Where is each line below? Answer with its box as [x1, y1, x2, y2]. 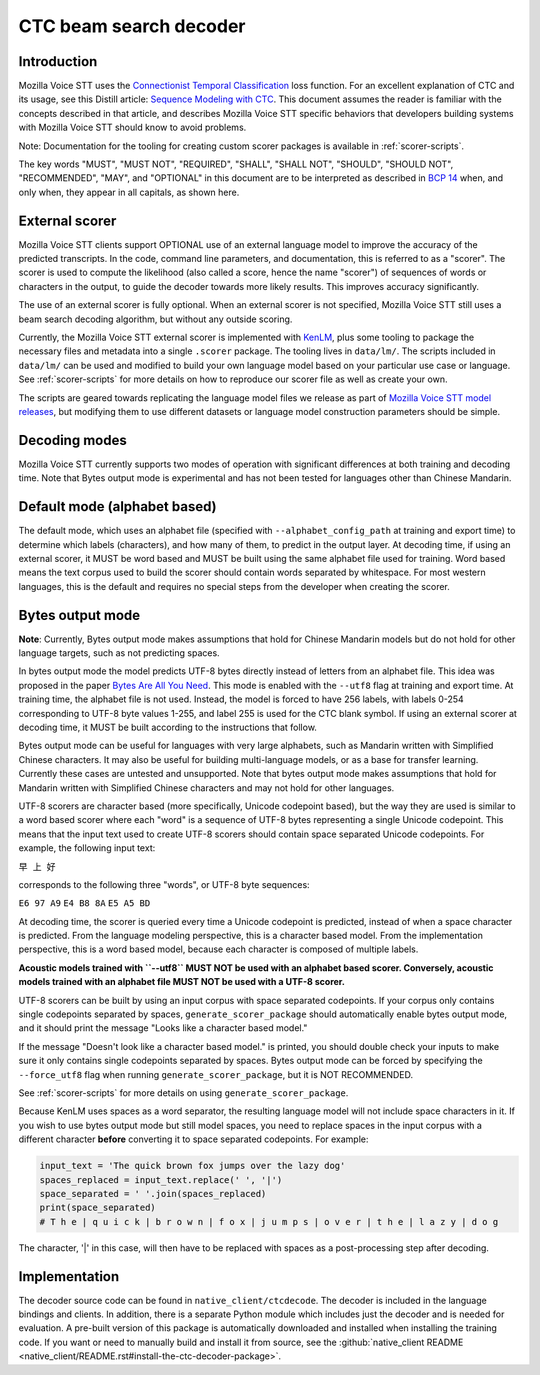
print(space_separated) [39, 1202, 157, 1214]
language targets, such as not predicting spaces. [18, 647, 220, 659]
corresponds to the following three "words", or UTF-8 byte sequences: [18, 878, 310, 890]
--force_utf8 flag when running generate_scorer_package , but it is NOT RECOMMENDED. [18, 1068, 414, 1080]
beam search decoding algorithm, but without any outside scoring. [18, 313, 293, 325]
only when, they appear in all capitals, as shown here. [18, 186, 240, 198]
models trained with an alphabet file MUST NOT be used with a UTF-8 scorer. [18, 976, 345, 988]
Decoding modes [18, 431, 127, 449]
